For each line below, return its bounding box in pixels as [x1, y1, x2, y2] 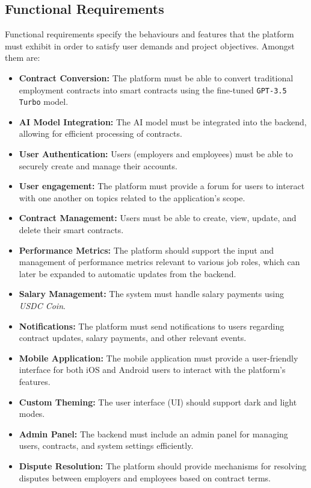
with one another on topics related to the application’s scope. [19, 191, 245, 204]
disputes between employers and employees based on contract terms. [19, 471, 271, 484]
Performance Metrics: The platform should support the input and [19, 243, 274, 256]
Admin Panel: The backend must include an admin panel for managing [19, 427, 288, 440]
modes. [19, 407, 45, 420]
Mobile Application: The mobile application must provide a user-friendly [19, 351, 298, 364]
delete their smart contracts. [19, 224, 124, 236]
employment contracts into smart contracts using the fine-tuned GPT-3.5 [19, 83, 287, 96]
